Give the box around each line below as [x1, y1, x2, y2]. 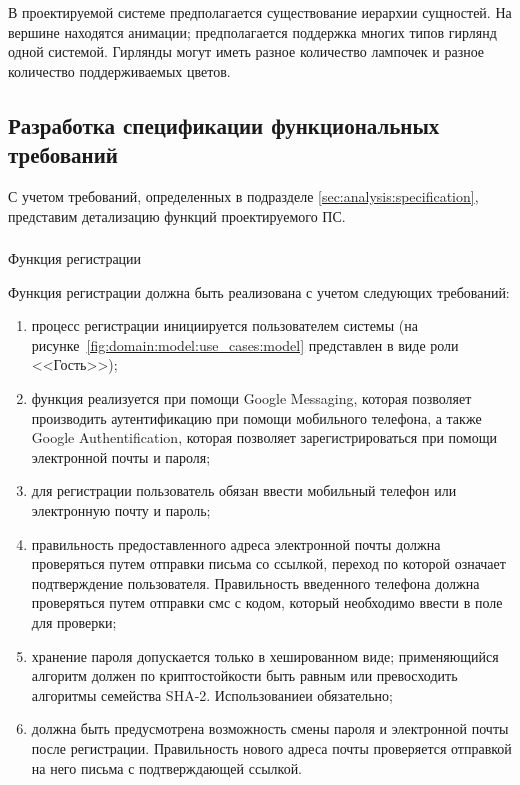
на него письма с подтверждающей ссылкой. [31, 757, 303, 778]
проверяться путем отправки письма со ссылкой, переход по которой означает [31, 553, 506, 574]
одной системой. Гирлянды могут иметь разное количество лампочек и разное [8, 41, 485, 62]
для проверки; [31, 611, 117, 632]
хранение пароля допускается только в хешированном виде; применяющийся [31, 645, 499, 666]
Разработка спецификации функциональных [8, 109, 440, 140]
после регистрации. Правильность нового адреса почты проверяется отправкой [31, 737, 512, 758]
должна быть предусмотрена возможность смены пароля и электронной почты [31, 718, 509, 739]
